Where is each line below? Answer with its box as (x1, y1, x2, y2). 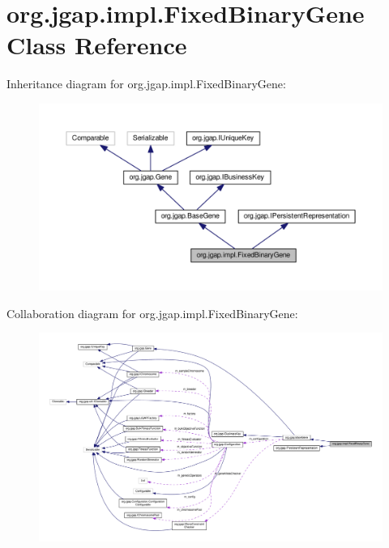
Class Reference (6, 28, 187, 62)
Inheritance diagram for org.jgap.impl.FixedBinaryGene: (6, 75, 286, 92)
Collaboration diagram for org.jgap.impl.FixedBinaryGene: (6, 304, 298, 321)
